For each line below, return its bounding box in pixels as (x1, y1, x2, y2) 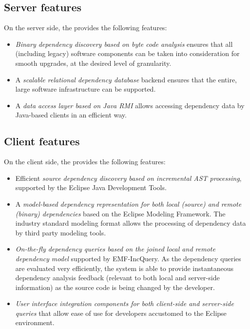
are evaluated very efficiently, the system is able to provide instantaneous (15, 263, 234, 273)
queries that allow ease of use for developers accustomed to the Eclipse (15, 308, 227, 318)
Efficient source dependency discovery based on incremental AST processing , (15, 173, 242, 183)
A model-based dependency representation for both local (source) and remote (15, 198, 242, 209)
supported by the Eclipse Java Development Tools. (15, 182, 167, 193)
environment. (15, 317, 55, 328)
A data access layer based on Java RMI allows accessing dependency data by (15, 100, 245, 110)
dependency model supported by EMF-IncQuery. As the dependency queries (15, 253, 241, 263)
